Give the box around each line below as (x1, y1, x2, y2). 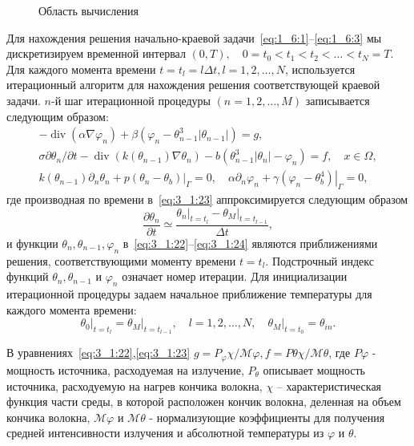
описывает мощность (263, 361, 365, 378)
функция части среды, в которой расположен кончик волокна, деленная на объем (6, 393, 401, 410)
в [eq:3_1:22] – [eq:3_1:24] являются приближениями (123, 234, 378, 251)
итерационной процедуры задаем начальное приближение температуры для (6, 286, 372, 302)
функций (6, 268, 49, 285)
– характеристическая (276, 377, 382, 394)
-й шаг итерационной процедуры (51, 91, 211, 108)
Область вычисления (38, 2, 139, 18)
